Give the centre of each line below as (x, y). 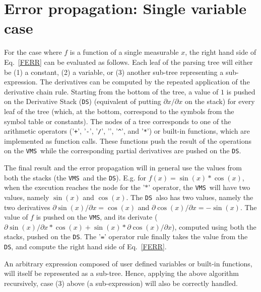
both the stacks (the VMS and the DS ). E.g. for (75, 177)
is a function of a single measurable (124, 52)
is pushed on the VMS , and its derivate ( (97, 217)
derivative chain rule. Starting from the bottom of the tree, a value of (111, 91)
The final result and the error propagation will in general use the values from (123, 168)
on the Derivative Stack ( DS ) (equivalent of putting (83, 101)
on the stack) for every (220, 101)
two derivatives (27, 207)
